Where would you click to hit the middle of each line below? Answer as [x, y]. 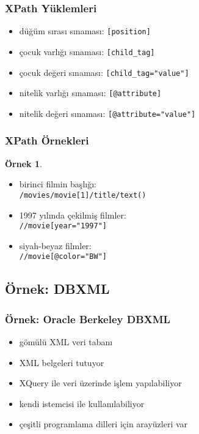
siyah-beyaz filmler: [55, 245]
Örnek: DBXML [57, 289]
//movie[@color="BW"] [63, 257]
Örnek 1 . [24, 163]
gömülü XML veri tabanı [66, 342]
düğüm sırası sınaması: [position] [85, 31]
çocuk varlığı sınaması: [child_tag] [87, 51]
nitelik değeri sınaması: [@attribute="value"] [107, 113]
